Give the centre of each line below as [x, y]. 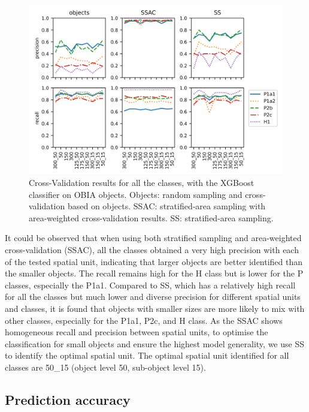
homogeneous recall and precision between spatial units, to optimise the [137, 332]
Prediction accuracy [68, 399]
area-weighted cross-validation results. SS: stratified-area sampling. [151, 217]
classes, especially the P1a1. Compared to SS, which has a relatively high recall [150, 285]
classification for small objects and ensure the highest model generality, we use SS [154, 343]
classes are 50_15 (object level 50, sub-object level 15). [105, 367]
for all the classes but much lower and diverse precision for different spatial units [153, 297]
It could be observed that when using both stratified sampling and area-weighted [153, 238]
